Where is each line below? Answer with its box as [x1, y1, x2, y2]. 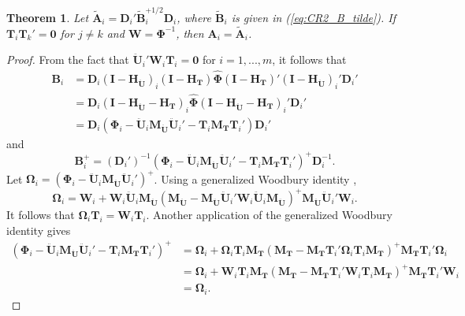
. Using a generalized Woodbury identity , [154, 170, 357, 187]
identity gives [6, 221, 71, 238]
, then [176, 24, 204, 41]
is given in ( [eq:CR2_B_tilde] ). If [231, 9, 396, 25]
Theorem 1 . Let [6, 9, 89, 25]
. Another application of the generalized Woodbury [146, 206, 392, 222]
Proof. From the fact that [6, 51, 129, 68]
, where [177, 9, 211, 25]
